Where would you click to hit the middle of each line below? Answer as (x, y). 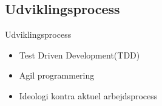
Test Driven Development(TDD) (79, 55)
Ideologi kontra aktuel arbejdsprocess (88, 95)
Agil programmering (57, 75)
